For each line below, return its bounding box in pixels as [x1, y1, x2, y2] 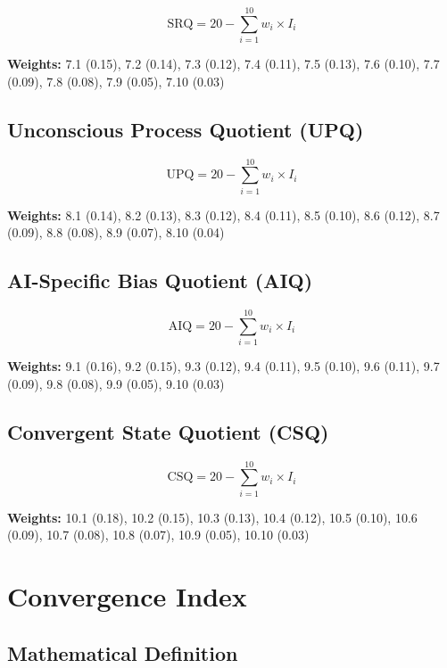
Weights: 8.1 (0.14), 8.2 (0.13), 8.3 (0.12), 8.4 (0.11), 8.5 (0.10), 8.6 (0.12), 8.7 [7, 205, 440, 224]
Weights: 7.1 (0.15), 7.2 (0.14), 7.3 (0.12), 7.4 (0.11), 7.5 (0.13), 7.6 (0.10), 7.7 [7, 54, 440, 73]
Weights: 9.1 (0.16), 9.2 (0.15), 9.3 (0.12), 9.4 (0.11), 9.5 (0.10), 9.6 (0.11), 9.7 [7, 357, 440, 375]
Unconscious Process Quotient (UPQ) [7, 115, 364, 143]
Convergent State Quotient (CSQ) [7, 417, 329, 445]
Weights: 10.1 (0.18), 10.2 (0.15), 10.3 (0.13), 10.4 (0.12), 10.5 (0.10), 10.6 [7, 507, 418, 526]
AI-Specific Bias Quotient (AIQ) [7, 267, 313, 294]
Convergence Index [7, 578, 247, 614]
